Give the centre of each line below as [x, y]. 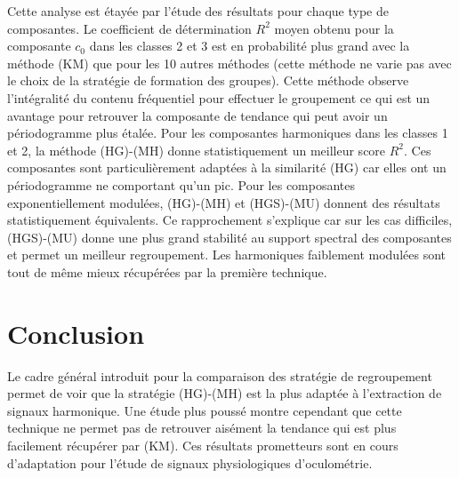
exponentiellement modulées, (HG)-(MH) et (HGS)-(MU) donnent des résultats [224, 202]
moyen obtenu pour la [334, 28]
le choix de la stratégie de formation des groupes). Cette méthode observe [208, 80]
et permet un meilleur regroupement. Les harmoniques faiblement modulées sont [227, 255]
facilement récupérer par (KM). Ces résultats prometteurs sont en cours [203, 445]
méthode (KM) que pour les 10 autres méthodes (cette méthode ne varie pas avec [229, 63]
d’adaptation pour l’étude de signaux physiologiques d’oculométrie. [190, 462]
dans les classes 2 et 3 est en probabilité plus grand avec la [250, 46]
